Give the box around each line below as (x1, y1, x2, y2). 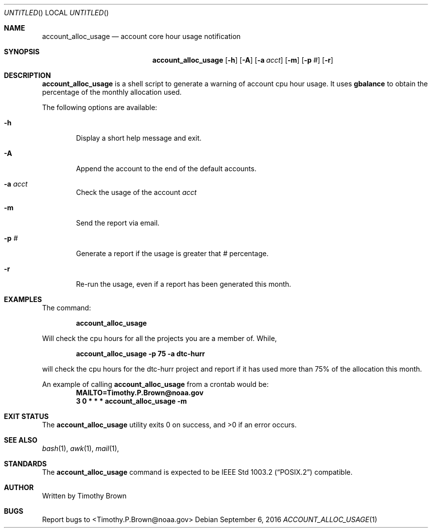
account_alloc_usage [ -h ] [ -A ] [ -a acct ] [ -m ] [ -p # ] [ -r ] (152, 56, 333, 64)
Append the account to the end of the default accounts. (76, 164, 256, 173)
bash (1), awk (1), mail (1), (42, 444, 119, 453)
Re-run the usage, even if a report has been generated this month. (76, 280, 291, 288)
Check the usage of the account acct (76, 188, 197, 196)
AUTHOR (4, 483, 34, 492)
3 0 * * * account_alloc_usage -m (76, 397, 187, 405)
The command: (42, 304, 91, 312)
